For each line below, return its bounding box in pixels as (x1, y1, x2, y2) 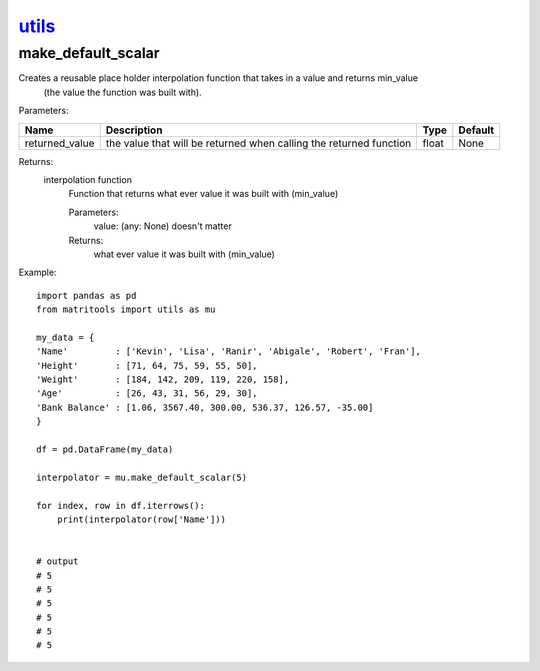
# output (36, 556, 79, 567)
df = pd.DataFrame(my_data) (36, 443, 174, 455)
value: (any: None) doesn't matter (93, 220, 232, 232)
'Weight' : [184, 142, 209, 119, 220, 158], (36, 374, 290, 385)
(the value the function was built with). (43, 86, 202, 98)
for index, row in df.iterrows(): (36, 500, 205, 511)
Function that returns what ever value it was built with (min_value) (68, 188, 339, 200)
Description (105, 123, 163, 137)
